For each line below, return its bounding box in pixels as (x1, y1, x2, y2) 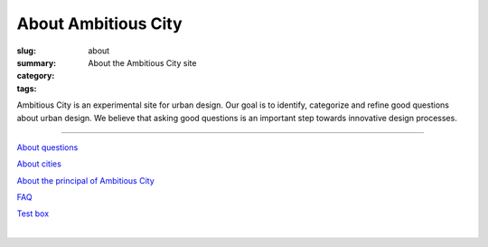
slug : (16, 45, 36, 56)
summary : (16, 57, 57, 68)
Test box (16, 208, 50, 219)
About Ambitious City (16, 14, 183, 33)
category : (16, 71, 55, 81)
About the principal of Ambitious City (16, 175, 155, 185)
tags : (16, 82, 37, 94)
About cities (16, 158, 62, 169)
